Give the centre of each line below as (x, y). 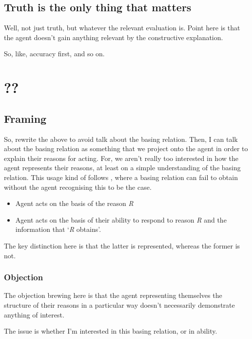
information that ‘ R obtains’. (58, 229)
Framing (25, 118)
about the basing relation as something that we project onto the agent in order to (126, 148)
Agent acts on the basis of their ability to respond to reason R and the (121, 219)
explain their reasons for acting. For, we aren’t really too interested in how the (121, 158)
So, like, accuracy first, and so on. (54, 54)
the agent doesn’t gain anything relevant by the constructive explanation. (114, 37)
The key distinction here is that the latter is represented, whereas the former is (122, 245)
